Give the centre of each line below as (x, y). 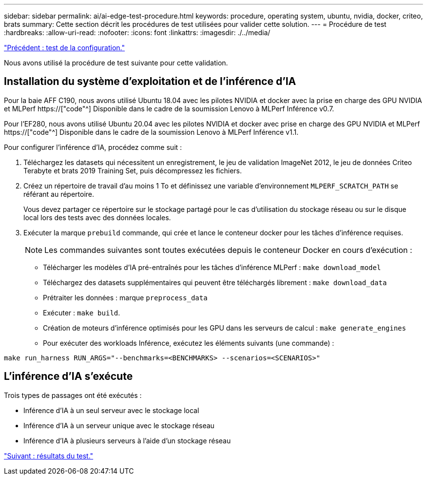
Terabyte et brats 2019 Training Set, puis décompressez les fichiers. (133, 170)
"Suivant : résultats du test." (49, 456)
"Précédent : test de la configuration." (64, 48)
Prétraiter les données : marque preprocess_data (125, 297)
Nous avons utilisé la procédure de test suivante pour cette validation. (116, 63)
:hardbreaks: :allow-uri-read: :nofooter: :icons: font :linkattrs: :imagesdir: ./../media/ (137, 32)
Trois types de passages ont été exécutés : (73, 395)
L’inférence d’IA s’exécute (68, 376)
